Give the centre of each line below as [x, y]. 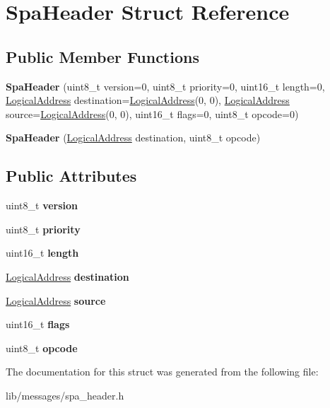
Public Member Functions [102, 56]
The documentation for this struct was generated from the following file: [162, 372]
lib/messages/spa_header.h [65, 395]
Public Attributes [71, 176]
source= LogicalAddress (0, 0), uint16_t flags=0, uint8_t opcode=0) [152, 113]
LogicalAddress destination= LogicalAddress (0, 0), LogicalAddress [148, 100]
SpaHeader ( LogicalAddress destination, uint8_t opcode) [133, 138]
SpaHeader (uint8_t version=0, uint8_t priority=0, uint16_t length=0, [165, 86]
